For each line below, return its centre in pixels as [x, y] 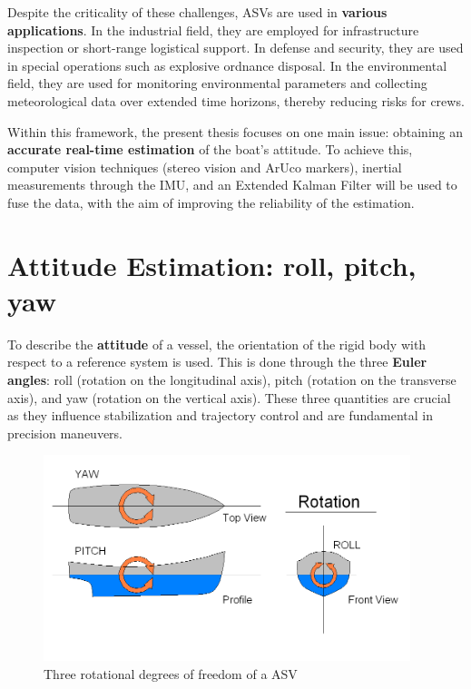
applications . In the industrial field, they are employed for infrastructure [213, 30]
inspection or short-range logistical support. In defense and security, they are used [235, 48]
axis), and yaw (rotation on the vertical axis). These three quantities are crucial [229, 397]
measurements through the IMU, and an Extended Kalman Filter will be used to [232, 185]
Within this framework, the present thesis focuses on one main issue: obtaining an [235, 131]
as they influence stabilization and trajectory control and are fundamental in [220, 415]
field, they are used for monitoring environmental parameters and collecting [217, 83]
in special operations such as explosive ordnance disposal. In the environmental [227, 65]
